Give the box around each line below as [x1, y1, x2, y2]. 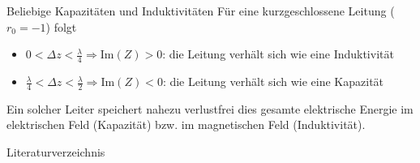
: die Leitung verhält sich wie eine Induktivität [162, 45, 394, 62]
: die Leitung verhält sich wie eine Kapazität [162, 73, 384, 90]
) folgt [45, 18, 77, 35]
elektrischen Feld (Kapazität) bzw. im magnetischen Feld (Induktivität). [6, 116, 366, 133]
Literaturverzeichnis [6, 144, 105, 161]
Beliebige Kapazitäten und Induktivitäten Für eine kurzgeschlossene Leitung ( [6, 2, 395, 19]
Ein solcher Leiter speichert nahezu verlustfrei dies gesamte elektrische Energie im [6, 100, 414, 117]
